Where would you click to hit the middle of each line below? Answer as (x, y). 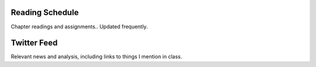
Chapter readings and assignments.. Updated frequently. (79, 27)
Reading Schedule (45, 12)
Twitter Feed (34, 43)
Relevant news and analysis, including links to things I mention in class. (97, 57)
